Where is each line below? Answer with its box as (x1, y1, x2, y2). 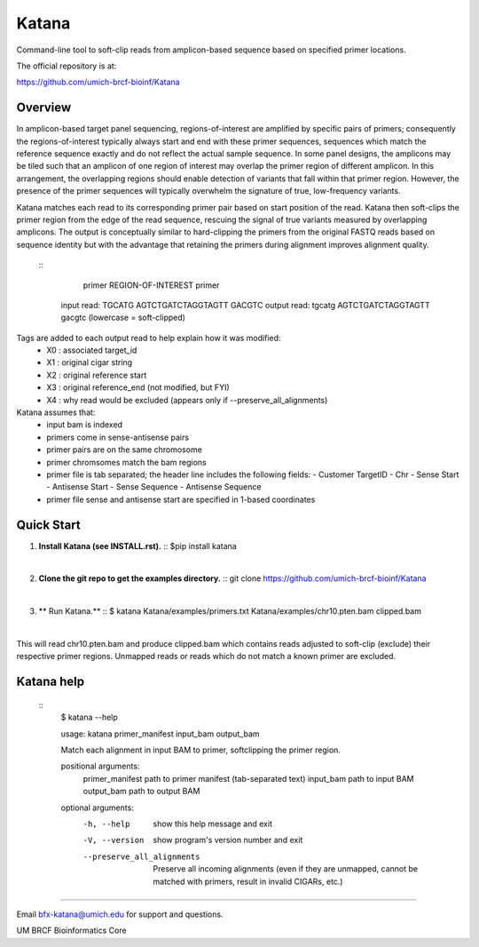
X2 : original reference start (46, 370, 147, 380)
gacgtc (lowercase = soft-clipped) (60, 312, 186, 323)
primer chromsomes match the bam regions (46, 457, 208, 467)
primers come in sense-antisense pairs (46, 432, 190, 442)
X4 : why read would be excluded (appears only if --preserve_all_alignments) (46, 394, 328, 405)
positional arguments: (60, 760, 140, 772)
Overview (16, 100, 72, 115)
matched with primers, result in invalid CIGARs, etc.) (153, 876, 343, 887)
